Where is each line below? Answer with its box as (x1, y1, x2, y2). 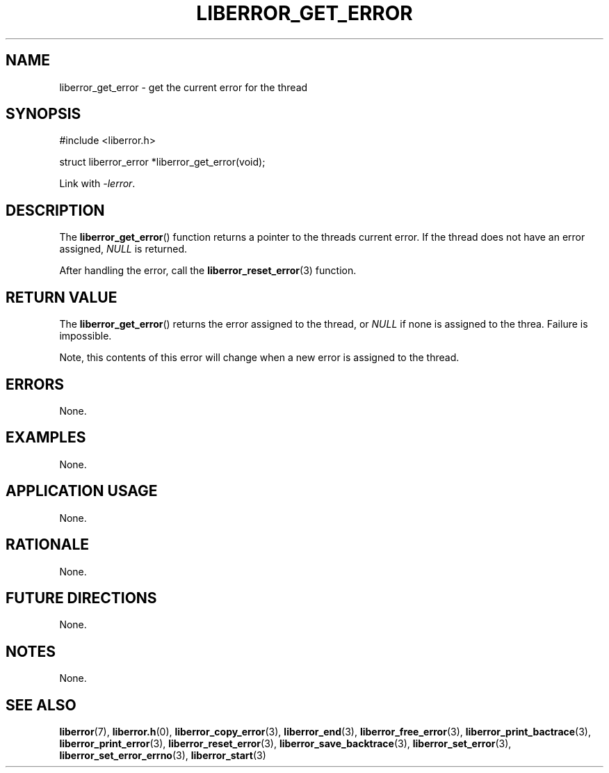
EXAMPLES (6, 429, 86, 447)
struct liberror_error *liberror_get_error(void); (59, 156, 266, 168)
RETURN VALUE (6, 288, 117, 306)
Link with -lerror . (59, 177, 136, 190)
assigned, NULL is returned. (59, 243, 188, 255)
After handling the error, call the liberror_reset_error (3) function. (59, 264, 357, 277)
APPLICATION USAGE (6, 482, 158, 500)
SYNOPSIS (6, 105, 81, 123)
